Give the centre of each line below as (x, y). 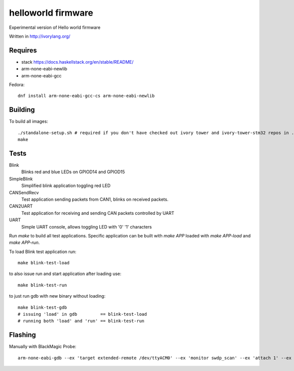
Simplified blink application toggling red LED (66, 185)
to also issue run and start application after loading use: (65, 274)
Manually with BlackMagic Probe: (43, 347)
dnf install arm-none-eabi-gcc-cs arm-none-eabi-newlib (86, 96)
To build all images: (29, 121)
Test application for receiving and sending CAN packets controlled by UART (98, 213)
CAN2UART (21, 206)
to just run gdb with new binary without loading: (57, 296)
